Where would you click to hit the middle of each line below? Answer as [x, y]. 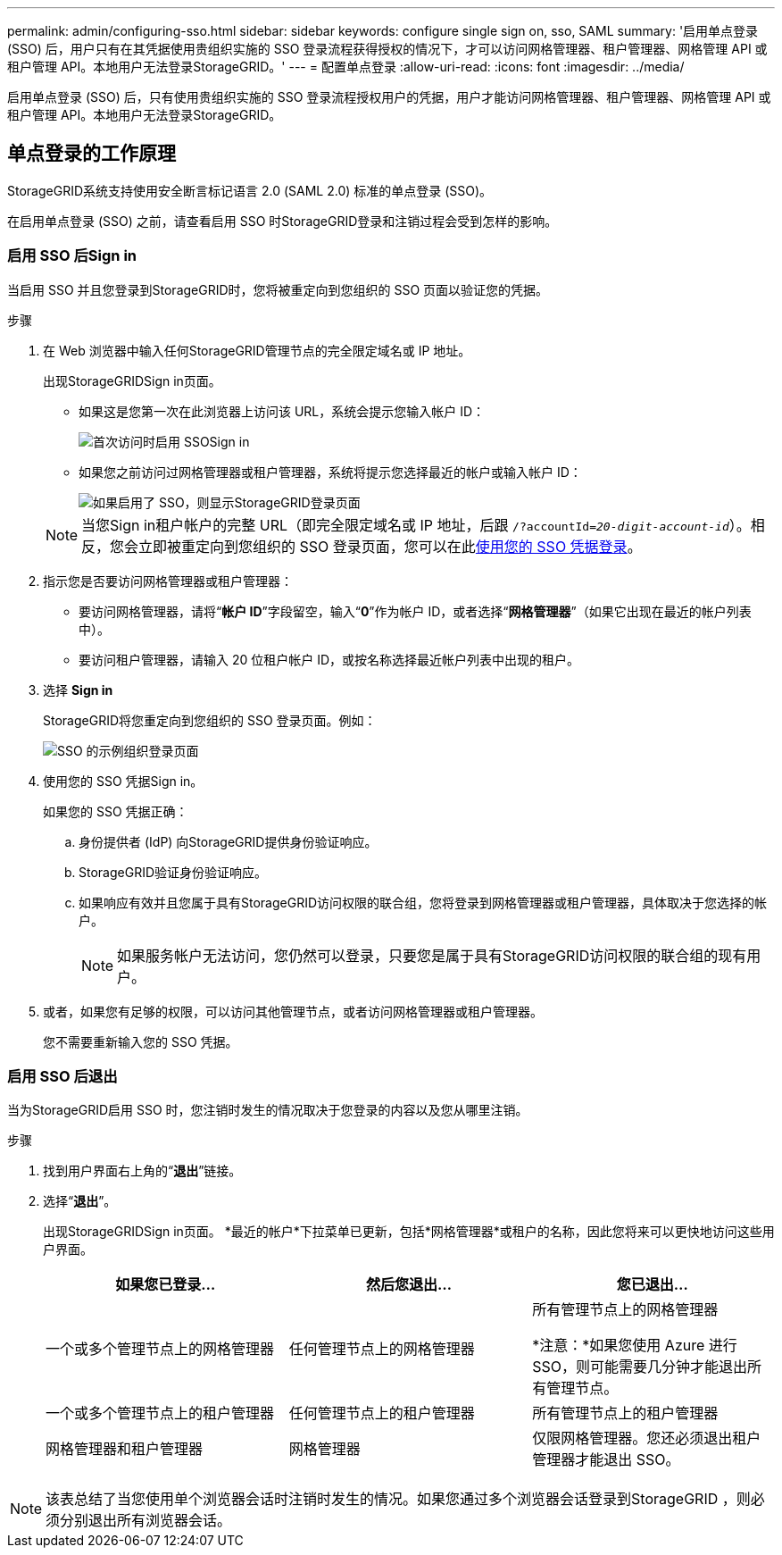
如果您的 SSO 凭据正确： [116, 811]
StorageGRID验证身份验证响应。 [173, 872]
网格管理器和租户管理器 [125, 1449]
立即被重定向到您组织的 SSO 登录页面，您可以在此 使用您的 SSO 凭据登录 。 [390, 546]
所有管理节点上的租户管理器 [625, 1413]
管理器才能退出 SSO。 [606, 1460]
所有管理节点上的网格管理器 [625, 1310]
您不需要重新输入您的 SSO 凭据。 [141, 1041]
